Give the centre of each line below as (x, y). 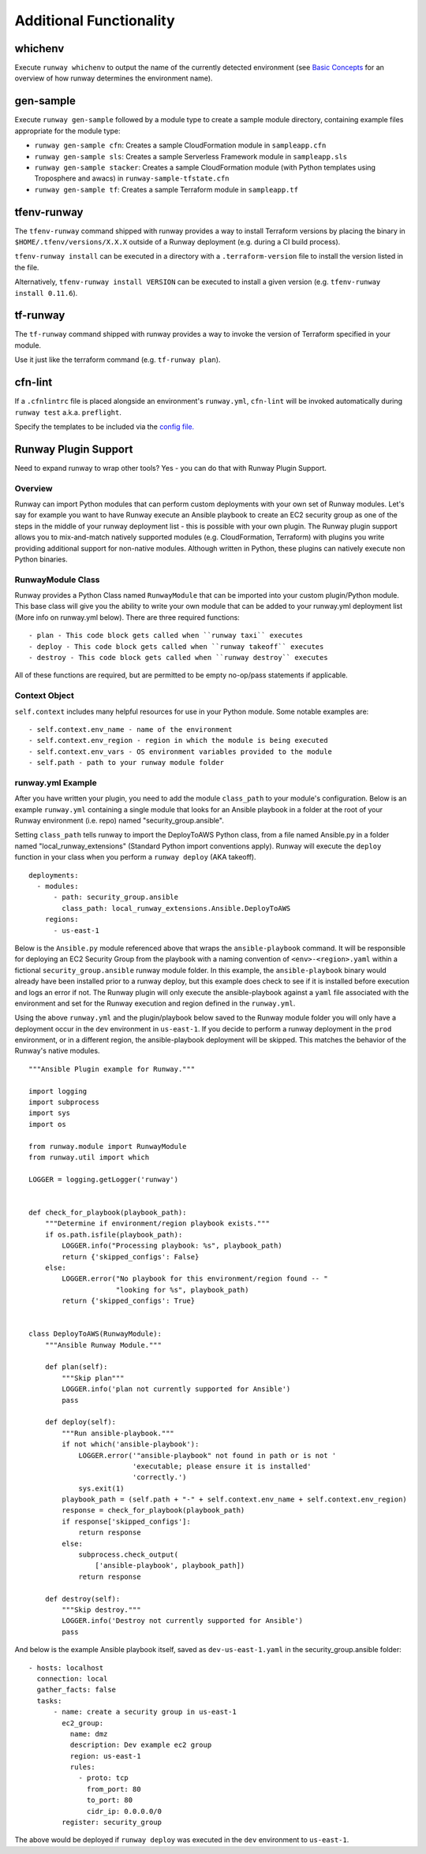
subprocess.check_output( (129, 1555)
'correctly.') (159, 1477)
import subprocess (64, 1102)
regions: (62, 920)
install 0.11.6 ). (46, 293)
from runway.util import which (89, 1157)
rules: (82, 1767)
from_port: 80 (114, 1789)
